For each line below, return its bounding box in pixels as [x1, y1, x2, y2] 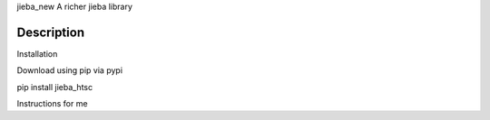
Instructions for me [16, 98, 88, 109]
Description [16, 24, 85, 40]
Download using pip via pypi [16, 65, 122, 76]
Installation [16, 48, 58, 59]
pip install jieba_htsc [16, 81, 93, 92]
